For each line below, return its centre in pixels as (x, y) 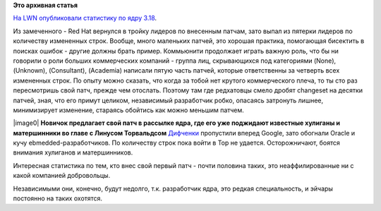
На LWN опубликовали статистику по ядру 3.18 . (85, 18)
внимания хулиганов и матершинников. (73, 152)
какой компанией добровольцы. (62, 176)
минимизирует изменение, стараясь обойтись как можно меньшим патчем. (129, 110)
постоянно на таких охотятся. (58, 198)
